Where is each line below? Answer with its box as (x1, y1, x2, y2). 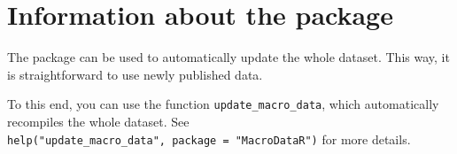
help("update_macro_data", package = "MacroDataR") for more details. (7, 129, 411, 148)
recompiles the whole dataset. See (7, 112, 190, 130)
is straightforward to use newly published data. (7, 65, 263, 83)
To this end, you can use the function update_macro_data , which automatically (7, 95, 439, 113)
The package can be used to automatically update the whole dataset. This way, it (7, 48, 450, 66)
